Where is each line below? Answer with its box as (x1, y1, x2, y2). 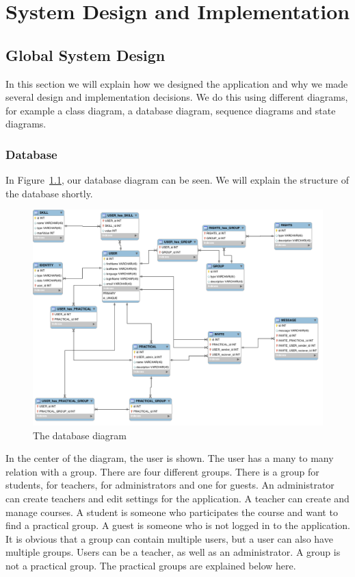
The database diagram (33, 428, 127, 442)
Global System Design (5, 44, 166, 65)
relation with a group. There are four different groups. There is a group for (5, 464, 319, 478)
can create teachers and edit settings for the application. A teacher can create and (5, 491, 350, 506)
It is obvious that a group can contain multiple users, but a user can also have (5, 531, 333, 545)
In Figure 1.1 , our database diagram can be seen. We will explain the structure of (5, 173, 349, 187)
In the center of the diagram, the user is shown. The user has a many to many (5, 451, 334, 465)
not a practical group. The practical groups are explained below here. (5, 558, 296, 572)
